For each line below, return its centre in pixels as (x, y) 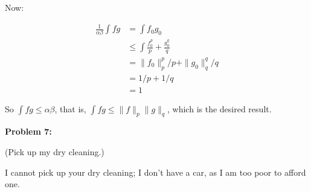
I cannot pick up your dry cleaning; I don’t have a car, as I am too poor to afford (155, 172)
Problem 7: (28, 131)
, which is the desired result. (220, 108)
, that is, (70, 108)
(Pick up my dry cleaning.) (55, 151)
